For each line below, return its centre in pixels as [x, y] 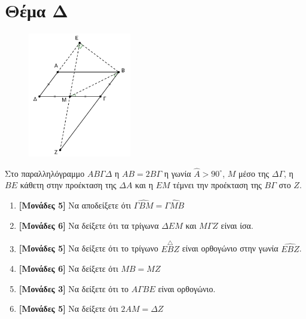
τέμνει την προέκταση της [217, 185]
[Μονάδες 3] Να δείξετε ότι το [74, 288]
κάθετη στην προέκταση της [68, 185]
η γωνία [178, 173]
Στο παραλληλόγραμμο [45, 173]
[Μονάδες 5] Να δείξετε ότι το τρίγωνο [88, 248]
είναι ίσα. [237, 225]
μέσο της [254, 173]
